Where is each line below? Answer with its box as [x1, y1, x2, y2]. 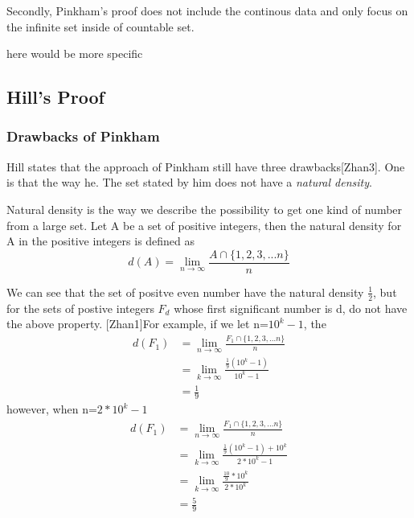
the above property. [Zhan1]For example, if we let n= [6, 315, 268, 332]
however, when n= [6, 401, 97, 417]
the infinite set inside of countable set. [6, 18, 195, 35]
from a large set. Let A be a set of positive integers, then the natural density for [6, 216, 402, 233]
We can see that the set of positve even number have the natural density [6, 283, 364, 300]
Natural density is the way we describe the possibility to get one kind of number [6, 200, 403, 217]
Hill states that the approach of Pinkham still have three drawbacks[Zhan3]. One [6, 158, 405, 175]
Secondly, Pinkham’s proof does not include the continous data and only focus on [6, 2, 408, 18]
